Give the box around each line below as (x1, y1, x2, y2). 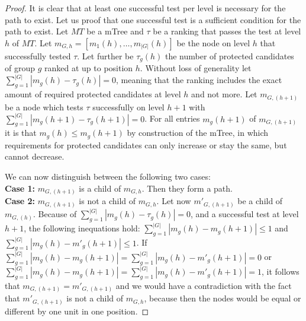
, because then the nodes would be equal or (144, 292, 301, 304)
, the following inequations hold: (24, 222, 140, 234)
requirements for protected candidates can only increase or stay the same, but (5, 138, 287, 151)
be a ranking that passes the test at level (153, 25, 301, 37)
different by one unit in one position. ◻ (5, 304, 149, 317)
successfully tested (5, 49, 71, 62)
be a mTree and (86, 25, 144, 37)
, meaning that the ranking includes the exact (116, 74, 282, 86)
